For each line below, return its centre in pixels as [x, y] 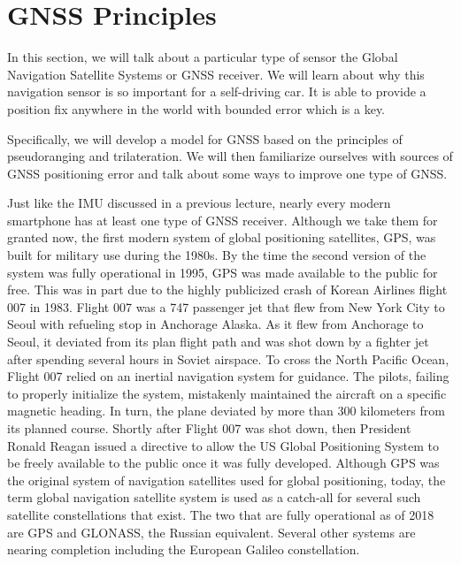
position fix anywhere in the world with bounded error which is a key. [196, 108]
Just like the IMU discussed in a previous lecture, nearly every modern [199, 203]
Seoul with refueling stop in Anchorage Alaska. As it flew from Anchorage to [215, 324]
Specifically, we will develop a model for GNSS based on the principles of [205, 138]
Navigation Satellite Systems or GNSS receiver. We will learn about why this [216, 74]
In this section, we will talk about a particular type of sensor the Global [203, 57]
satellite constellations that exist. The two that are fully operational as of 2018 [221, 514]
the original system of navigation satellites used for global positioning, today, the [227, 480]
